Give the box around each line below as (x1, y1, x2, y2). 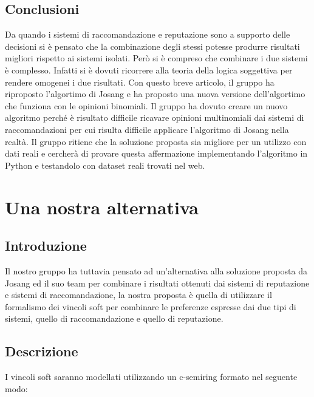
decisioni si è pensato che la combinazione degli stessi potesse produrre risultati (5, 39, 300, 52)
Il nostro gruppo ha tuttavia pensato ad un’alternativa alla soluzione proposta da (5, 264, 307, 277)
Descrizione (5, 342, 78, 361)
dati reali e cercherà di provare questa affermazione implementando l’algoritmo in (5, 147, 308, 160)
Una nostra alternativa (5, 194, 199, 219)
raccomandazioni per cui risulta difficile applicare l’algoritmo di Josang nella (5, 123, 289, 135)
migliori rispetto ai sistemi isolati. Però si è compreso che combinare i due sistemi (5, 52, 308, 64)
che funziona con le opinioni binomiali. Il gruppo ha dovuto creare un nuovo (5, 99, 288, 112)
